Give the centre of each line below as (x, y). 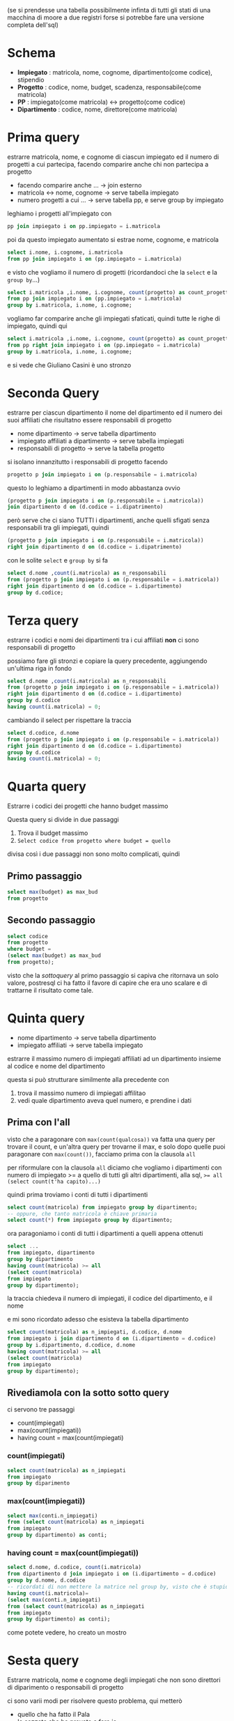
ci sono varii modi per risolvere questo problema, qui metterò (95, 1701)
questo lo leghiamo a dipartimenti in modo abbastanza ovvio (94, 488)
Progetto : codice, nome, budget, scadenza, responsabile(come (109, 87)
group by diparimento (39, 1483)
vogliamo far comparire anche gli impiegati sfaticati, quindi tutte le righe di (114, 319)
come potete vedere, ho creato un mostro (67, 1632)
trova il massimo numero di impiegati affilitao (81, 1093)
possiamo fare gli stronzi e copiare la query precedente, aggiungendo (107, 661)
